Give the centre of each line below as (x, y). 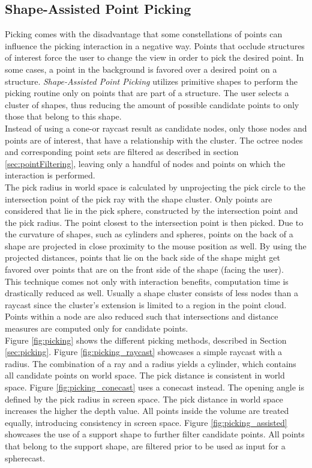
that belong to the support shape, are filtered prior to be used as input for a (145, 445)
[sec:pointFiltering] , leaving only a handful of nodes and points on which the (145, 163)
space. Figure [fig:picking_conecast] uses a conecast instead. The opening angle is (154, 387)
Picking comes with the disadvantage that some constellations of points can (144, 34)
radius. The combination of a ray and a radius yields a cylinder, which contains (151, 363)
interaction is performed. (50, 175)
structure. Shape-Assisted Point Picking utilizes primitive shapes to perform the (151, 81)
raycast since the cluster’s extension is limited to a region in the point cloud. (146, 304)
